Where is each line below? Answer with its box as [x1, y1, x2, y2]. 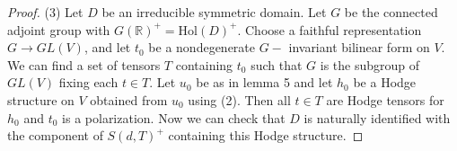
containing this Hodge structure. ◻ [168, 126, 364, 145]
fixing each [58, 73, 119, 92]
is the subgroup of [320, 55, 420, 74]
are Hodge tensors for [326, 90, 444, 109]
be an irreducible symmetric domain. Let [101, 3, 327, 21]
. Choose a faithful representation [237, 20, 422, 39]
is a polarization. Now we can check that [62, 108, 286, 127]
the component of [7, 126, 103, 145]
